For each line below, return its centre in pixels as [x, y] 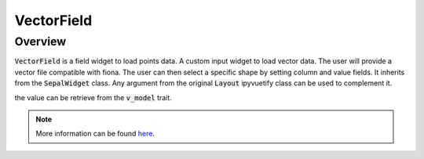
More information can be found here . [95, 134]
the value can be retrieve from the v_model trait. [93, 97]
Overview [40, 42]
